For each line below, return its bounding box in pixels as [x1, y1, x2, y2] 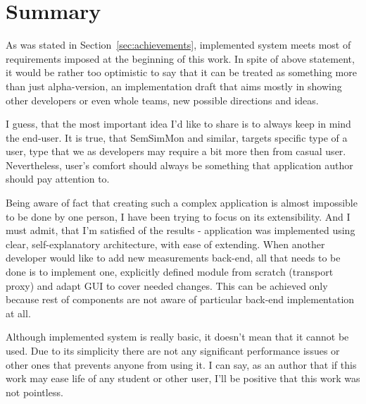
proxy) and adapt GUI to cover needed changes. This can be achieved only [6, 278, 328, 293]
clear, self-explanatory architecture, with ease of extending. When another [6, 236, 325, 251]
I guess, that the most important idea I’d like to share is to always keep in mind [6, 116, 351, 131]
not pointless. [6, 384, 63, 399]
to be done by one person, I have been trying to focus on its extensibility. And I [6, 209, 351, 224]
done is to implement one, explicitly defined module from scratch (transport [6, 264, 334, 279]
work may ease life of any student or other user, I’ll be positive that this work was [6, 371, 360, 386]
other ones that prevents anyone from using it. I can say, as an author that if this [6, 357, 357, 372]
